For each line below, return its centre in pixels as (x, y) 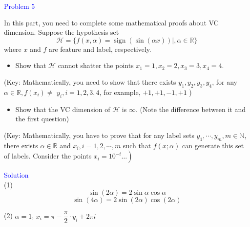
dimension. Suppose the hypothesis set (62, 32)
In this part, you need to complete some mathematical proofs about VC (111, 22)
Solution (16, 175)
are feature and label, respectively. (100, 49)
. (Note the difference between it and (191, 109)
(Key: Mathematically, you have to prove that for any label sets (99, 135)
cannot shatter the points (96, 65)
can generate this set (213, 145)
